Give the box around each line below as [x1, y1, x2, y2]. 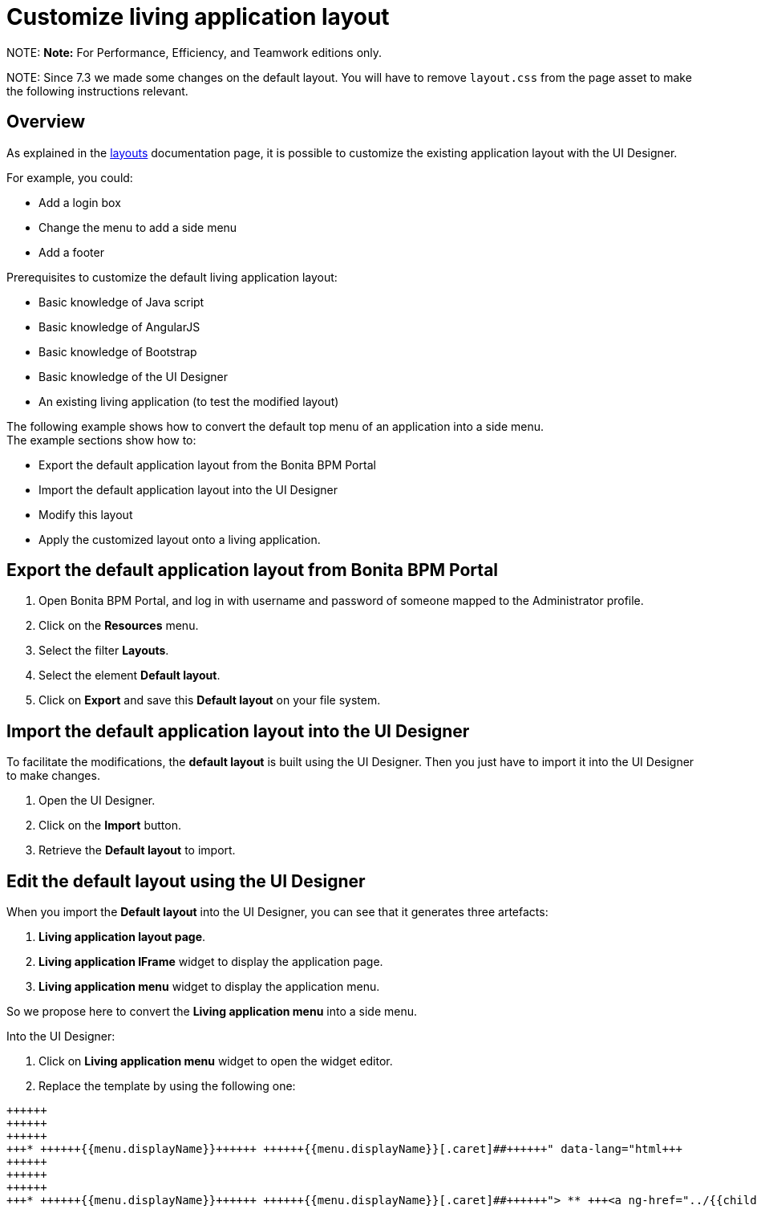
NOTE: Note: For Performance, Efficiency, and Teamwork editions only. [6, 45, 383, 59]
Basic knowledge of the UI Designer [38, 369, 229, 383]
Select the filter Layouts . [38, 643, 169, 658]
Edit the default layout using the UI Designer [6, 870, 366, 891]
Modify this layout [38, 507, 133, 521]
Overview [6, 112, 86, 132]
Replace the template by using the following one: [38, 1079, 296, 1093]
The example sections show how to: [6, 432, 196, 447]
